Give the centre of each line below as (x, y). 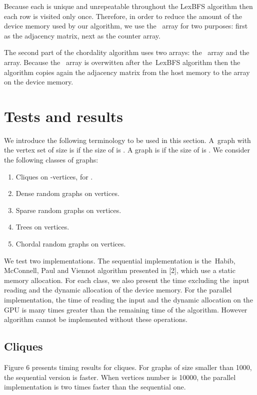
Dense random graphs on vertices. (67, 193)
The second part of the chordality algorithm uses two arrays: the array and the (127, 52)
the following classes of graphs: (51, 160)
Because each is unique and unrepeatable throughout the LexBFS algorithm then (128, 6)
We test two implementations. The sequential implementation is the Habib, (120, 260)
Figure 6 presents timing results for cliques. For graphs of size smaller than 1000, (128, 367)
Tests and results (64, 116)
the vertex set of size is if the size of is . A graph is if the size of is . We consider (127, 150)
